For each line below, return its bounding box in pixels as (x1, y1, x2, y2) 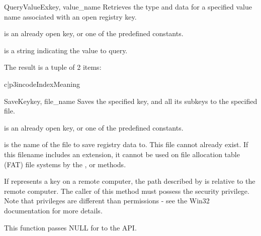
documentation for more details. (4, 205, 103, 215)
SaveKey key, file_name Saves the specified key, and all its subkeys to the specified (4, 95, 257, 106)
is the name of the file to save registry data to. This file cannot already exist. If (4, 139, 248, 150)
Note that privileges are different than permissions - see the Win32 (4, 195, 210, 206)
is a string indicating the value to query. (4, 45, 128, 55)
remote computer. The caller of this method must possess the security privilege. (4, 185, 249, 196)
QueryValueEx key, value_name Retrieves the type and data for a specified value (4, 2, 252, 12)
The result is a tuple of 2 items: (4, 62, 102, 72)
